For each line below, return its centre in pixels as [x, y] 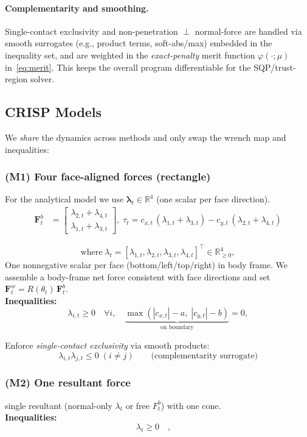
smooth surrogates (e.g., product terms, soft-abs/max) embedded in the [139, 43]
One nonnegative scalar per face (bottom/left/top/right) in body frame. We [146, 265]
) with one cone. [191, 405]
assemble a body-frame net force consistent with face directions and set [138, 276]
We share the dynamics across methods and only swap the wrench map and [146, 137]
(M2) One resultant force [68, 382]
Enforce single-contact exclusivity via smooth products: [107, 345]
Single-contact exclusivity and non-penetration [91, 31]
